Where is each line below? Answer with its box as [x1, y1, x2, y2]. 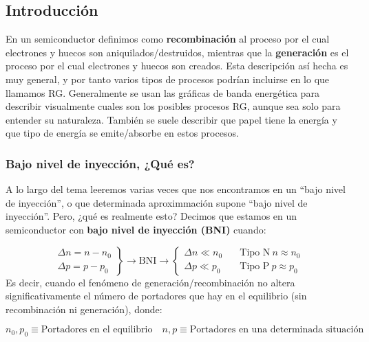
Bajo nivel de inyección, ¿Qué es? [6, 155, 195, 172]
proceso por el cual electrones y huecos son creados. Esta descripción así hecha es [6, 58, 348, 73]
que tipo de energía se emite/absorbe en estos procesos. [6, 126, 239, 140]
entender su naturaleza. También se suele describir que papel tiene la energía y [6, 112, 337, 126]
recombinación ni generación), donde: [6, 301, 162, 316]
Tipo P [240, 261, 270, 271]
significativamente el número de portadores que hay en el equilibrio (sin [6, 288, 307, 303]
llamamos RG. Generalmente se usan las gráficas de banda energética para [6, 85, 319, 100]
